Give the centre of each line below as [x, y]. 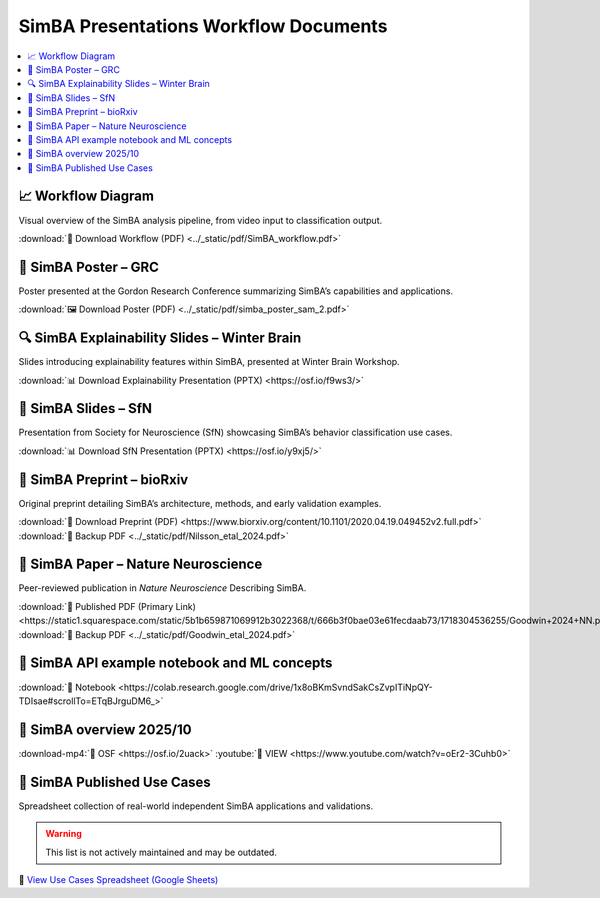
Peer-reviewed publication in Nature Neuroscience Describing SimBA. [162, 588]
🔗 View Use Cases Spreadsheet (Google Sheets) [118, 879]
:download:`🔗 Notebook [67, 687]
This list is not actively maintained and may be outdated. [161, 852]
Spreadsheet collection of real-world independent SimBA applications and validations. [196, 806]
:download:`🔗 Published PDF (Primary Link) [107, 606]
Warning [63, 834]
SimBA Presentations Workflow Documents [203, 26]
